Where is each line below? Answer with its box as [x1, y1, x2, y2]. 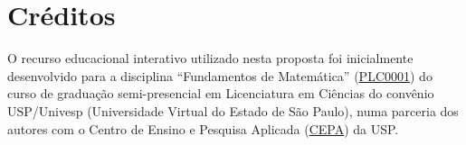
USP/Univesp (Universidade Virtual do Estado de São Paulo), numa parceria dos [7, 101, 459, 120]
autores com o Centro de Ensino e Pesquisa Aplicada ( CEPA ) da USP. [7, 119, 399, 138]
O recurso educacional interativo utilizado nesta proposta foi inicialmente [7, 49, 414, 68]
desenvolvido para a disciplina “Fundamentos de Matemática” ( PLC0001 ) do [7, 66, 433, 85]
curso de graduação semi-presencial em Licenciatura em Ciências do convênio [7, 84, 434, 103]
